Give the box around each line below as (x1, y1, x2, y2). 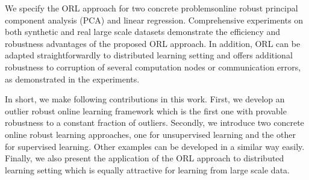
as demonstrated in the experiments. (5, 72, 140, 85)
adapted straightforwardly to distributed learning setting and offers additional (5, 49, 293, 61)
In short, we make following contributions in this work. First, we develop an (5, 93, 285, 105)
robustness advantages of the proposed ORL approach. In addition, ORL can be (5, 37, 301, 49)
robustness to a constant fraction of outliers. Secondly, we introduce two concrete (5, 116, 304, 129)
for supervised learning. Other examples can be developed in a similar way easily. (5, 140, 305, 152)
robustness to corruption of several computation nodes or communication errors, (5, 60, 301, 73)
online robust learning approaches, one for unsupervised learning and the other (5, 128, 296, 140)
